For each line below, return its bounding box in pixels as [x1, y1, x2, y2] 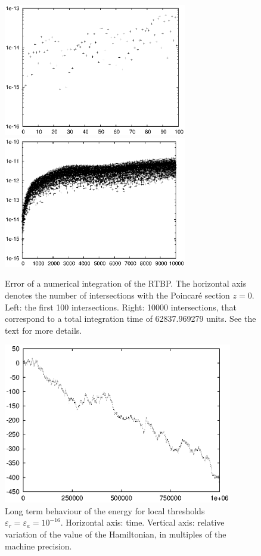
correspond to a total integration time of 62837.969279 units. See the [5, 312, 256, 325]
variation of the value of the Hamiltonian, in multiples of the [5, 528, 226, 541]
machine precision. [5, 539, 72, 552]
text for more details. [5, 324, 82, 336]
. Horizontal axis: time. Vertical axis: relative [60, 516, 225, 529]
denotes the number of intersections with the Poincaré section [5, 288, 230, 301]
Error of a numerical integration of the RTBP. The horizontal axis [5, 277, 247, 290]
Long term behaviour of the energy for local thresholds [5, 504, 205, 517]
